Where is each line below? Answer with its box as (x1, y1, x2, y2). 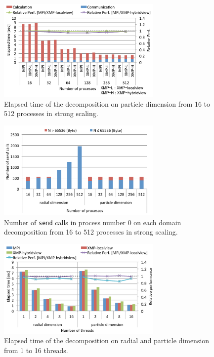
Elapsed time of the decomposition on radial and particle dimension (4, 335, 210, 346)
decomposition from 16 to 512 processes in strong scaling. (4, 227, 178, 237)
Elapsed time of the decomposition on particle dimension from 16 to (4, 98, 211, 109)
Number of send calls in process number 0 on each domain (4, 217, 181, 227)
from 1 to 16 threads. (4, 345, 68, 355)
